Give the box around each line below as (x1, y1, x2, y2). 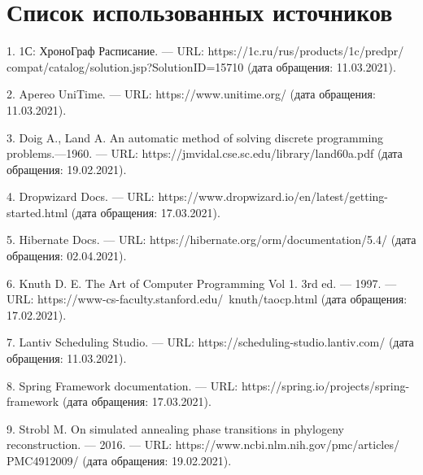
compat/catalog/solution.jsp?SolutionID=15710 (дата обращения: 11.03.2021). (7, 58, 396, 75)
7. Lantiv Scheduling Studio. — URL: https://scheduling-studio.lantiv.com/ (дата (7, 333, 414, 351)
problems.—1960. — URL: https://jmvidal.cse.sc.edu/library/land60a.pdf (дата (7, 145, 403, 162)
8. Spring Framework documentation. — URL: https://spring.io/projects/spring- (7, 377, 410, 394)
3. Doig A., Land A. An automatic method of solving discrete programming (7, 129, 384, 146)
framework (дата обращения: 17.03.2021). (7, 393, 211, 410)
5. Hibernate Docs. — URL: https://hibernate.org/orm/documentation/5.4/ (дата (7, 231, 416, 248)
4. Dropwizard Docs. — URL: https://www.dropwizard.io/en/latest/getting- (7, 188, 389, 205)
